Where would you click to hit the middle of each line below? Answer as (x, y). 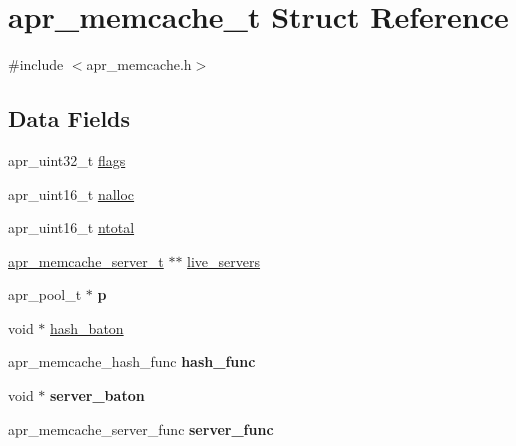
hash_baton (87, 327)
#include (36, 64)
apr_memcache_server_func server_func (141, 428)
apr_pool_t (45, 294)
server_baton (97, 395)
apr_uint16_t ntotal (71, 227)
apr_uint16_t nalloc (71, 193)
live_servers (224, 260)
